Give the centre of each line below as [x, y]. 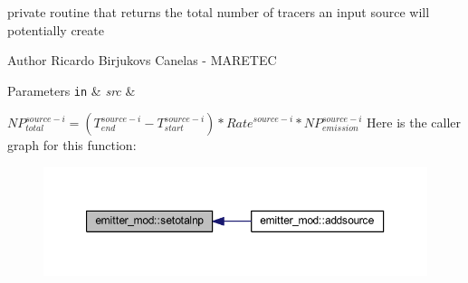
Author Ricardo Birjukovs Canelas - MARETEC [142, 60]
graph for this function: [72, 145]
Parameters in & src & [72, 90]
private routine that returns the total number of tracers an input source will [219, 12]
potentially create [56, 29]
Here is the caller [414, 123]
